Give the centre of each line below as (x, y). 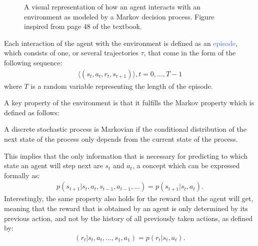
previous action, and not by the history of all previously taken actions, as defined (128, 218)
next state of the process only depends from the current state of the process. (121, 138)
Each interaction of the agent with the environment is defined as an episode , (121, 43)
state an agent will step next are (53, 165)
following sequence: (33, 62)
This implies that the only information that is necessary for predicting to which (126, 155)
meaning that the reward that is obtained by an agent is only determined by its (126, 208)
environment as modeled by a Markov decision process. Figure (119, 16)
